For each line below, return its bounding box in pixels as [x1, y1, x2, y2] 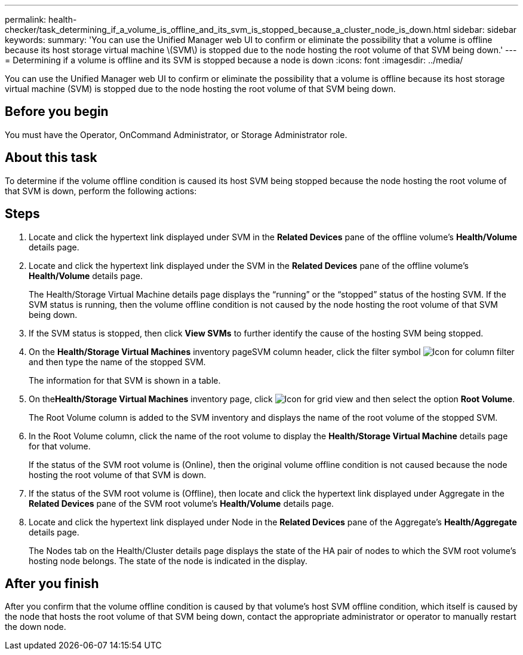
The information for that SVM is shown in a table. [29, 375, 221, 385]
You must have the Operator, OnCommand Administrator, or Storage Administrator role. [5, 129, 347, 140]
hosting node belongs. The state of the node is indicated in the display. [29, 555, 307, 566]
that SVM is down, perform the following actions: [5, 185, 197, 196]
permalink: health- [5, 14, 77, 25]
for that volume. [29, 440, 91, 451]
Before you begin [5, 104, 109, 120]
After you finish [5, 576, 99, 591]
